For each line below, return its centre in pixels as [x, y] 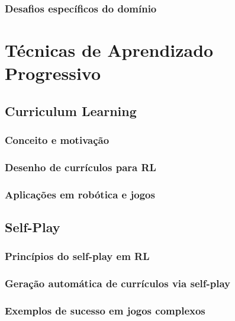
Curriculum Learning [71, 110]
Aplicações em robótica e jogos [80, 194]
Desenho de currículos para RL [81, 167]
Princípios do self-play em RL [77, 256]
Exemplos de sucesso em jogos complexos [105, 311]
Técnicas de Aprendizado [109, 50]
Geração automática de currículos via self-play [117, 283]
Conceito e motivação [57, 140]
